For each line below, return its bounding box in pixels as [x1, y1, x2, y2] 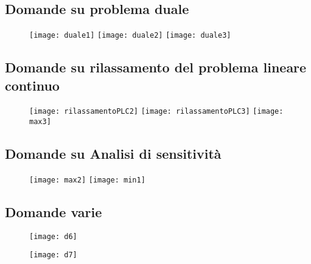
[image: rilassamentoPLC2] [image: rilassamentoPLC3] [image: [29, 107, 284, 116]
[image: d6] [29, 232, 77, 241]
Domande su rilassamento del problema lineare [5, 58, 307, 77]
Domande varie [5, 203, 102, 221]
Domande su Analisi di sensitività [5, 144, 222, 163]
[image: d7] [29, 251, 77, 260]
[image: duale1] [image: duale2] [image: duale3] [29, 31, 231, 40]
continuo [5, 75, 60, 94]
